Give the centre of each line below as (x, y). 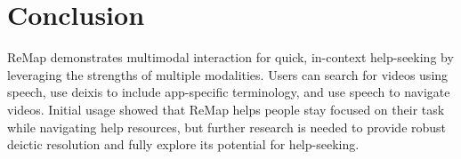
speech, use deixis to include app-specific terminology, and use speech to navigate (229, 92)
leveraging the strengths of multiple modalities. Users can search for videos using (228, 74)
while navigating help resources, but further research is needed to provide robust (227, 127)
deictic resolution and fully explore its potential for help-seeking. (183, 144)
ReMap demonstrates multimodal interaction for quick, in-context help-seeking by (230, 57)
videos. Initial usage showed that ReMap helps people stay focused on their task (226, 109)
